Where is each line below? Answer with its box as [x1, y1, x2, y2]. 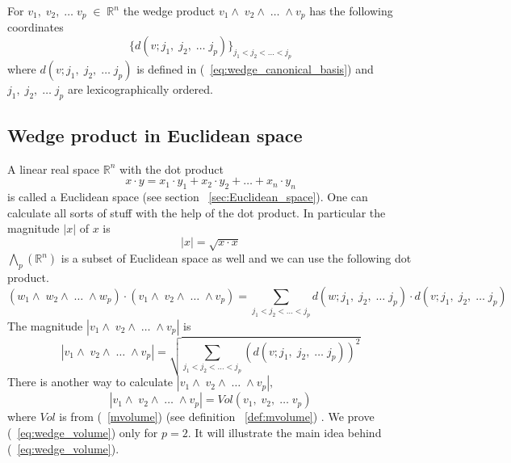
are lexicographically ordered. [67, 80, 213, 97]
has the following [309, 2, 393, 19]
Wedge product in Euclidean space [7, 122, 303, 147]
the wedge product [123, 2, 216, 19]
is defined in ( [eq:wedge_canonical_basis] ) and [136, 60, 374, 77]
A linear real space [7, 160, 100, 177]
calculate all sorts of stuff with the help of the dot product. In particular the [7, 204, 386, 221]
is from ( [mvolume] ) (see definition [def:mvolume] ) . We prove [59, 408, 375, 425]
